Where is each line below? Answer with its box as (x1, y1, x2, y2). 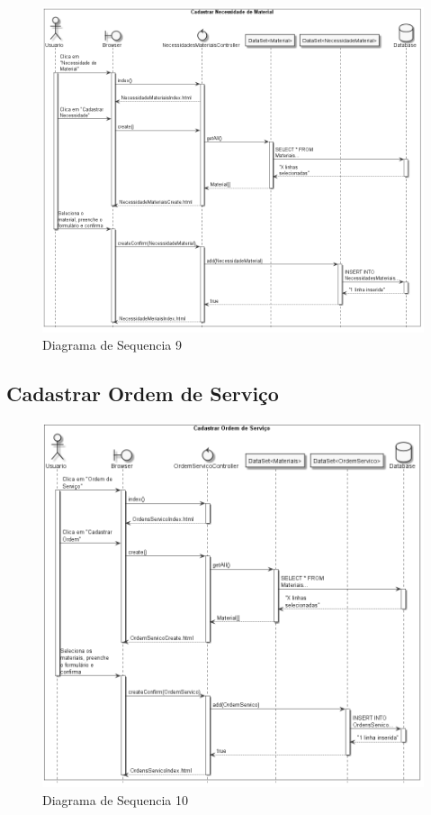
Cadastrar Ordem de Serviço (6, 380, 279, 407)
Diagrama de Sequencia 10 (42, 790, 189, 809)
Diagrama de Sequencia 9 (42, 335, 183, 354)
